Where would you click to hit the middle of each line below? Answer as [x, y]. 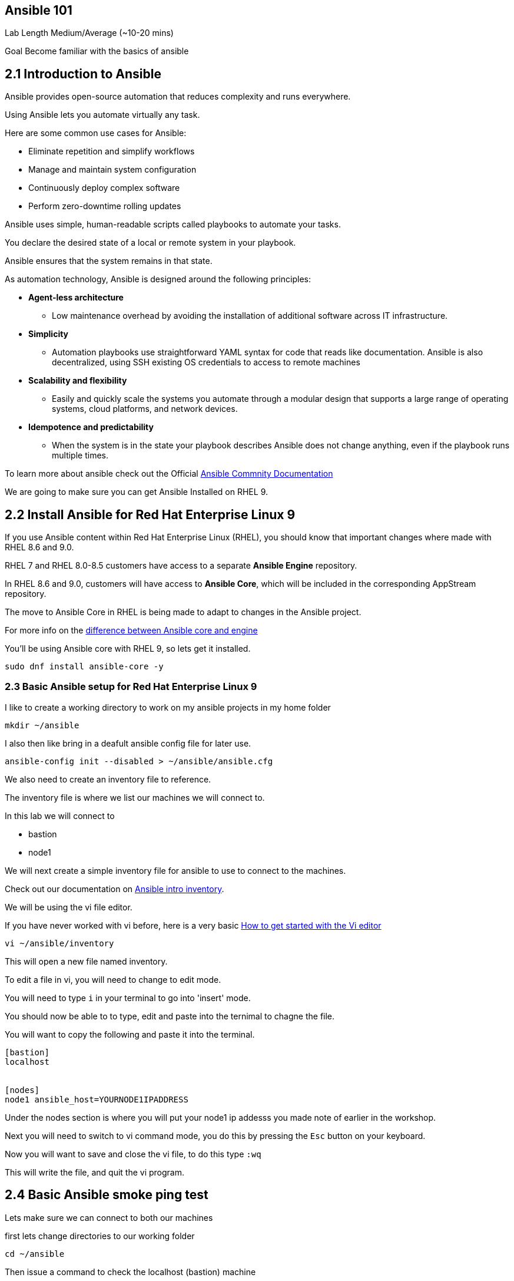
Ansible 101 [39, 10]
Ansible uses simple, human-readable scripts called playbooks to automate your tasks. [173, 224]
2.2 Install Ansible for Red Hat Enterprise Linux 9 [150, 514]
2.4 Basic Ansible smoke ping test [107, 1195]
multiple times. [80, 455]
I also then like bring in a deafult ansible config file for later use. [128, 743]
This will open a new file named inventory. [86, 961]
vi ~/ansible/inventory [59, 943]
